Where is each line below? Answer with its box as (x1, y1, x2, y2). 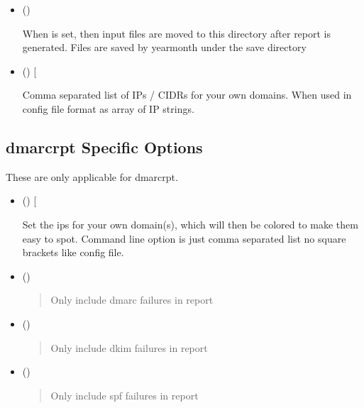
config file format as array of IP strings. (22, 101, 194, 116)
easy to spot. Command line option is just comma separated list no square (22, 231, 346, 246)
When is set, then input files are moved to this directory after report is (22, 26, 331, 40)
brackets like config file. (22, 245, 124, 260)
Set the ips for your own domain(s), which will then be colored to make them (22, 216, 358, 231)
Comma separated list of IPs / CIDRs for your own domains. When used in (22, 87, 352, 102)
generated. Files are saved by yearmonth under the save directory (22, 40, 307, 55)
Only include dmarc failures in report (50, 292, 214, 307)
